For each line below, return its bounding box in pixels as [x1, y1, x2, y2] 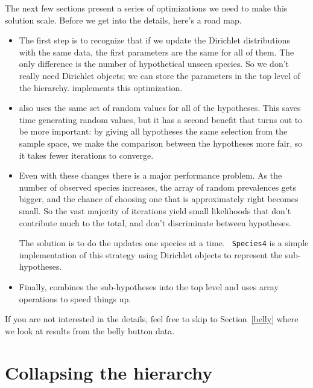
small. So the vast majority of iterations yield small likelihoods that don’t [19, 204, 291, 217]
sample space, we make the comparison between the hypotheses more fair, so [19, 136, 303, 149]
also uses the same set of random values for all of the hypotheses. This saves [19, 101, 301, 114]
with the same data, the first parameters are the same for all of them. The [19, 45, 294, 58]
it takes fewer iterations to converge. [19, 148, 154, 161]
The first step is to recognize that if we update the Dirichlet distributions [19, 34, 290, 46]
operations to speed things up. [19, 292, 131, 305]
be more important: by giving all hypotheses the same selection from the [19, 125, 288, 138]
